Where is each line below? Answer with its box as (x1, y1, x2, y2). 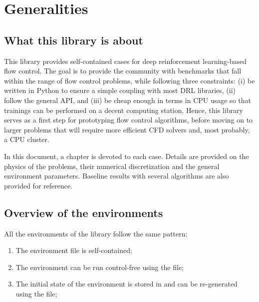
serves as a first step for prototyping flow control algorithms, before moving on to (4, 114, 253, 125)
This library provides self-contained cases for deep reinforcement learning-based (4, 55, 247, 66)
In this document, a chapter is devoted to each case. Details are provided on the (4, 150, 249, 161)
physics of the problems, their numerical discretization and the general (4, 160, 220, 171)
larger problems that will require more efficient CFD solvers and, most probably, (4, 124, 250, 134)
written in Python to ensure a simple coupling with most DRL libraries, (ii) (4, 85, 236, 95)
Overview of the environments (4, 204, 163, 220)
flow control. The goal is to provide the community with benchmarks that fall (4, 65, 242, 76)
